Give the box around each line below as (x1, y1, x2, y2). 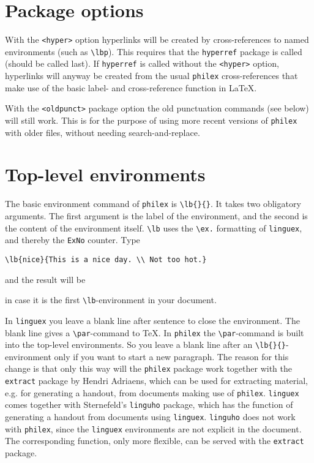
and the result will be (5, 273, 86, 285)
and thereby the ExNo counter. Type (5, 233, 140, 246)
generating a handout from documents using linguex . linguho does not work (5, 410, 296, 423)
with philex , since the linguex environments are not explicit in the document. (5, 422, 302, 435)
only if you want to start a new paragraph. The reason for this (54, 350, 289, 363)
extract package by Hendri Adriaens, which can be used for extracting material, (5, 374, 308, 387)
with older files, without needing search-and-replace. (5, 126, 200, 138)
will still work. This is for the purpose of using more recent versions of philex (5, 114, 297, 126)
